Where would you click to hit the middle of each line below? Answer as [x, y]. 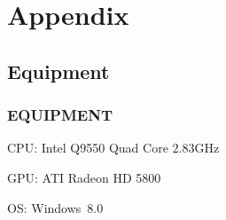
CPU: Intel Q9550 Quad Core [88, 148]
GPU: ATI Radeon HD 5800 [84, 177]
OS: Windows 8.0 [55, 207]
